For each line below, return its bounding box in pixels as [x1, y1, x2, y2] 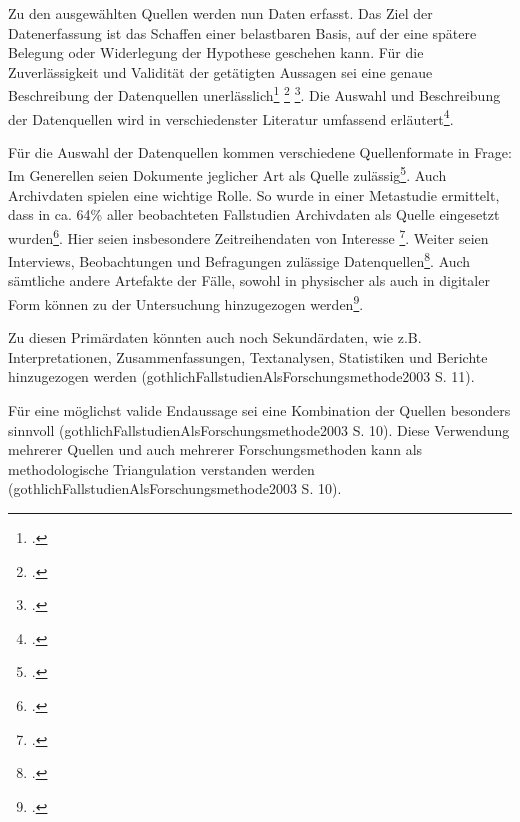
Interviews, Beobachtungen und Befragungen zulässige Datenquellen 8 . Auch [8, 248, 471, 271]
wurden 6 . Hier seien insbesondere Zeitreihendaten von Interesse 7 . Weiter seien [8, 224, 489, 248]
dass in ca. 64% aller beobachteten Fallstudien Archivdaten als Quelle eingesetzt [8, 204, 500, 225]
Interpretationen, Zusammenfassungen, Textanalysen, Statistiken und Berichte [8, 346, 488, 367]
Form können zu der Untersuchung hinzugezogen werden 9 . [8, 291, 364, 314]
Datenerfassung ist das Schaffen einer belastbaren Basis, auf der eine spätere [8, 22, 477, 43]
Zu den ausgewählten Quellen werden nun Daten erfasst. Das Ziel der [8, 3, 433, 23]
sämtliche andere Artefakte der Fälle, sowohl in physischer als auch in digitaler [8, 270, 490, 291]
